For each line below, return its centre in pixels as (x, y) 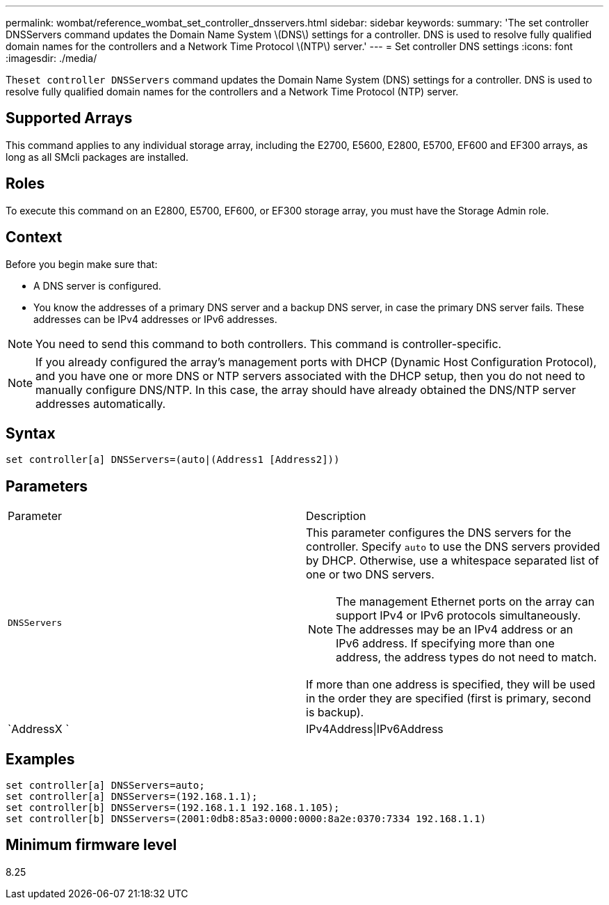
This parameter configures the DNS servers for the (439, 533)
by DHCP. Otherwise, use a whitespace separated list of (453, 561)
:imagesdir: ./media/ (51, 58)
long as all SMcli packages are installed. (97, 157)
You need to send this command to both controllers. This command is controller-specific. (269, 344)
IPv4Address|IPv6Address (375, 729)
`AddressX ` (39, 729)
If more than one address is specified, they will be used (450, 685)
